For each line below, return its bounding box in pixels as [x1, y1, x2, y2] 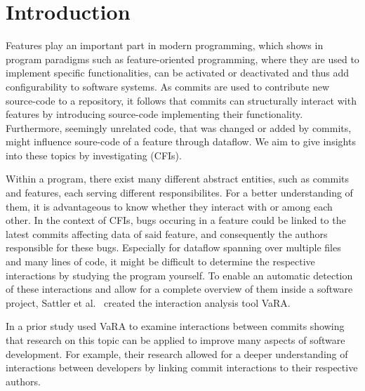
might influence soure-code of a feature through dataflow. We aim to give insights [6, 134, 356, 149]
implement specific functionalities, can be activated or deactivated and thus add [6, 65, 350, 80]
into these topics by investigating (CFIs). [6, 147, 182, 162]
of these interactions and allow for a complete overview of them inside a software [6, 281, 353, 296]
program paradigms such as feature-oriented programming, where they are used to [6, 51, 359, 66]
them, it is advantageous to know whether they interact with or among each [6, 199, 333, 213]
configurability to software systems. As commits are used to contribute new [6, 79, 330, 93]
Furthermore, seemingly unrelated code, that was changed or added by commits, [6, 120, 352, 135]
